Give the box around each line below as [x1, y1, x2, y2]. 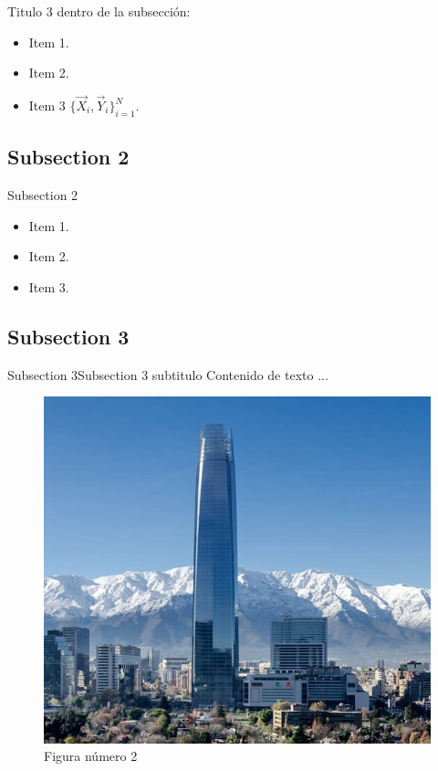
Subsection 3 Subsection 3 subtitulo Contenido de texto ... [7, 364, 328, 384]
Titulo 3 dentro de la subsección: [7, 2, 191, 20]
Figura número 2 [44, 746, 138, 766]
